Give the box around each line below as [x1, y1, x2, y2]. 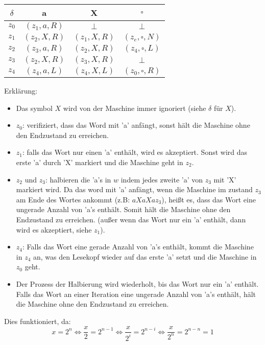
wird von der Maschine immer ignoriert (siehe [63, 102, 206, 113]
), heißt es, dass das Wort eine [161, 194, 256, 204]
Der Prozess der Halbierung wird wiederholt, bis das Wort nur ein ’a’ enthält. [16, 278, 259, 289]
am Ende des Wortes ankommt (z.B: [16, 194, 130, 204]
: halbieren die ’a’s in [45, 174, 111, 185]
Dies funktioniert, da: [4, 315, 71, 326]
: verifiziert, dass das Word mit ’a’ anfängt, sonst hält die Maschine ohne [22, 120, 250, 130]
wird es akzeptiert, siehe [16, 224, 92, 235]
